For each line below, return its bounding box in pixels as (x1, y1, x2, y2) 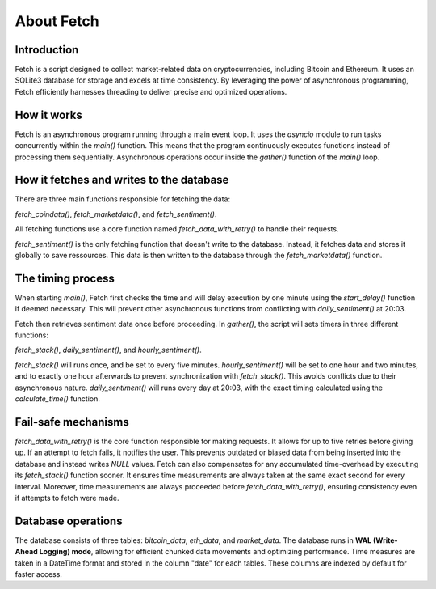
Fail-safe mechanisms (15, 415, 129, 429)
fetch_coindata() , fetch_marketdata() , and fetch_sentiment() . (15, 209, 217, 218)
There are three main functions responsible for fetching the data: (15, 194, 231, 204)
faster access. (15, 569, 62, 578)
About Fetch (15, 12, 100, 30)
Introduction (15, 43, 79, 57)
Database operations (15, 514, 123, 528)
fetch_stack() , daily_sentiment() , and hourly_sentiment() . (15, 345, 202, 355)
